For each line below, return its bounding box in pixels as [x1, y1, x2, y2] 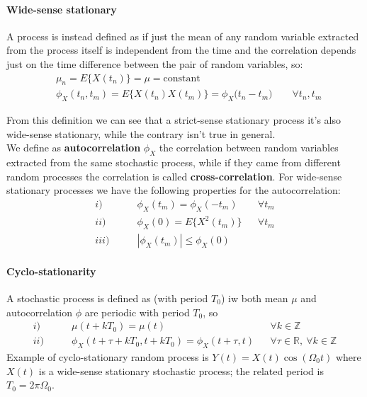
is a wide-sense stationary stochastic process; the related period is [38, 363, 324, 378]
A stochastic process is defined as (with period [6, 290, 208, 305]
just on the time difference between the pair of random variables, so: [6, 56, 303, 71]
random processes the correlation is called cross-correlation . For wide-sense [6, 168, 342, 183]
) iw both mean [220, 290, 288, 305]
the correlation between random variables [159, 140, 339, 155]
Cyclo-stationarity [6, 263, 96, 278]
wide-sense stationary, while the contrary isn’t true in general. [6, 126, 276, 141]
